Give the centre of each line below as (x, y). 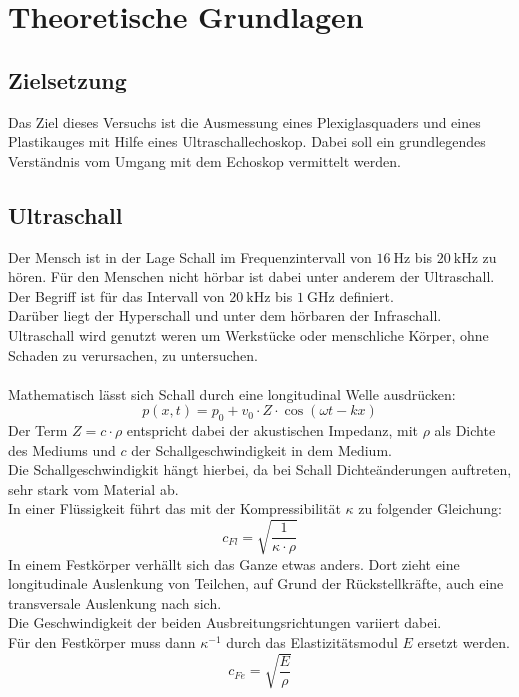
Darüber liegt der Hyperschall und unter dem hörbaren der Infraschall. (225, 315)
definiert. (366, 295)
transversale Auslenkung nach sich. (115, 602)
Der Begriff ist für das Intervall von (116, 295)
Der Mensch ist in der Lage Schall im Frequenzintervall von (190, 256)
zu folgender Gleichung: (430, 508)
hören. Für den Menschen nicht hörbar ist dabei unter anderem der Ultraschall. (251, 276)
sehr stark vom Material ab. (93, 488)
